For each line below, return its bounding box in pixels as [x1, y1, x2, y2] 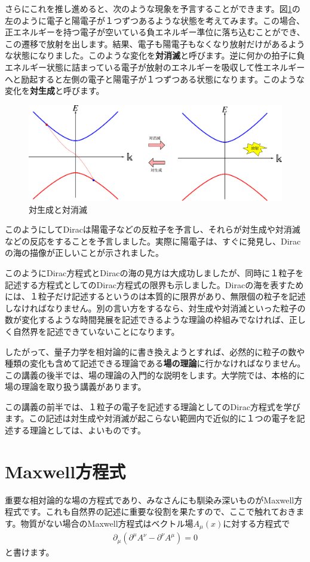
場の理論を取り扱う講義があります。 [5, 380, 146, 393]
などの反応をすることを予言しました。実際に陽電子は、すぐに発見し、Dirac [5, 234, 301, 247]
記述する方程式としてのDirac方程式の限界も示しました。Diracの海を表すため [5, 278, 304, 291]
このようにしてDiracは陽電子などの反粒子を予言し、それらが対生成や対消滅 [5, 223, 300, 236]
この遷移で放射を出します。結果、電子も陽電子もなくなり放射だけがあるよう [5, 37, 305, 50]
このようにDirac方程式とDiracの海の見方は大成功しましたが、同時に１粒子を [5, 266, 304, 279]
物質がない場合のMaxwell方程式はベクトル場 [20, 517, 194, 529]
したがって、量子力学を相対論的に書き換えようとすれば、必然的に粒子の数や [5, 345, 305, 358]
